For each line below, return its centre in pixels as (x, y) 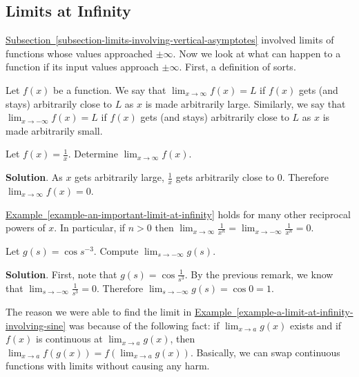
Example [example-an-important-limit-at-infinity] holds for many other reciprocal (178, 214)
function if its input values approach (82, 67)
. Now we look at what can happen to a (257, 53)
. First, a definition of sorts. (237, 67)
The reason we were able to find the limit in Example (119, 311)
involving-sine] (36, 325)
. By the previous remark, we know (259, 274)
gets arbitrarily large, (119, 177)
